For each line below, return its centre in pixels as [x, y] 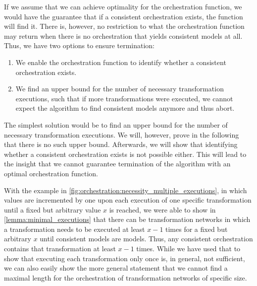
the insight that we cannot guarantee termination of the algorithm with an [117, 164]
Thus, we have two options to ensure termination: [79, 45]
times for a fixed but [197, 229]
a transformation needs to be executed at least [75, 229]
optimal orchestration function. [51, 173]
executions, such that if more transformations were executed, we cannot [124, 98]
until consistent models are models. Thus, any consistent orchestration [146, 239]
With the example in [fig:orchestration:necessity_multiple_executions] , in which [126, 190]
